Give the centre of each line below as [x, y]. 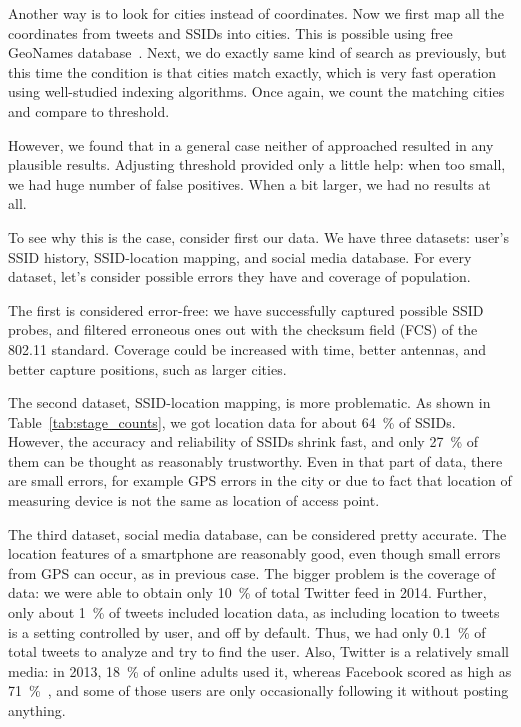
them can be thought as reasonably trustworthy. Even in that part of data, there [255, 460]
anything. [37, 710]
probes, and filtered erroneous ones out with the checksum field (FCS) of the [243, 329]
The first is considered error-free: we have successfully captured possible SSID [246, 309]
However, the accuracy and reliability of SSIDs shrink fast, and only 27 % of [243, 441]
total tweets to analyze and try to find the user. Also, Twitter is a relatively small [259, 651]
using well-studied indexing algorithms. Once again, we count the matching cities [256, 91]
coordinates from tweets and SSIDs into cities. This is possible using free [230, 32]
